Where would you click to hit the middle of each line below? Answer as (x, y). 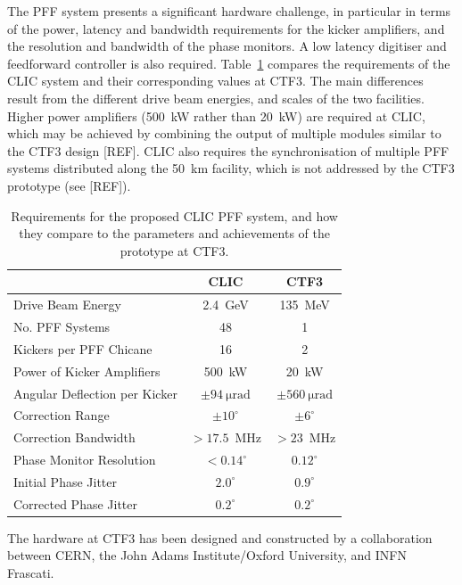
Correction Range (62, 415)
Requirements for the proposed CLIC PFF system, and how (174, 215)
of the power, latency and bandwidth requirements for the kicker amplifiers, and (226, 28)
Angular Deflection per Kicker (95, 393)
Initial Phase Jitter (66, 481)
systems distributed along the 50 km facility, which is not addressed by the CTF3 (231, 168)
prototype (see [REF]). (69, 185)
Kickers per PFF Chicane (83, 348)
